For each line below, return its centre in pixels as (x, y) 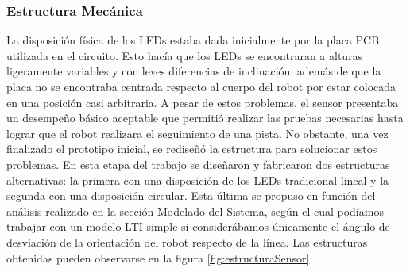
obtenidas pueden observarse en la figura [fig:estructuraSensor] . (160, 257)
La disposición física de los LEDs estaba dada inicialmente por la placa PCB (193, 40)
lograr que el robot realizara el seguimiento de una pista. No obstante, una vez (197, 133)
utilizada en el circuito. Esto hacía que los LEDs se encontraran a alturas (185, 55)
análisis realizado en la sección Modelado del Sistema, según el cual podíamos (195, 211)
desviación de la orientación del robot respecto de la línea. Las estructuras (187, 241)
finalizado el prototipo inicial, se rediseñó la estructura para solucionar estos (192, 149)
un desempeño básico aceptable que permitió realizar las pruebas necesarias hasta (205, 118)
